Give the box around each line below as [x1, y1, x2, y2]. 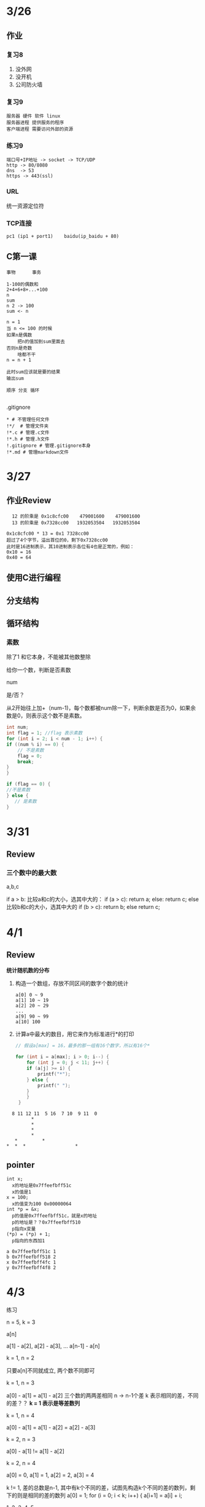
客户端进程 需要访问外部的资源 [6, 126, 74, 133]
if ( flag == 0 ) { [6, 781, 51, 787]
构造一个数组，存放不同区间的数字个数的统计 [15, 980, 129, 987]
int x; [6, 1176, 23, 1182]
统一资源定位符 [6, 202, 44, 210]
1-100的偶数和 [6, 281, 39, 287]
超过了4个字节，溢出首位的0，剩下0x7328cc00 [6, 537, 109, 543]
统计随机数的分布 [6, 967, 50, 974]
